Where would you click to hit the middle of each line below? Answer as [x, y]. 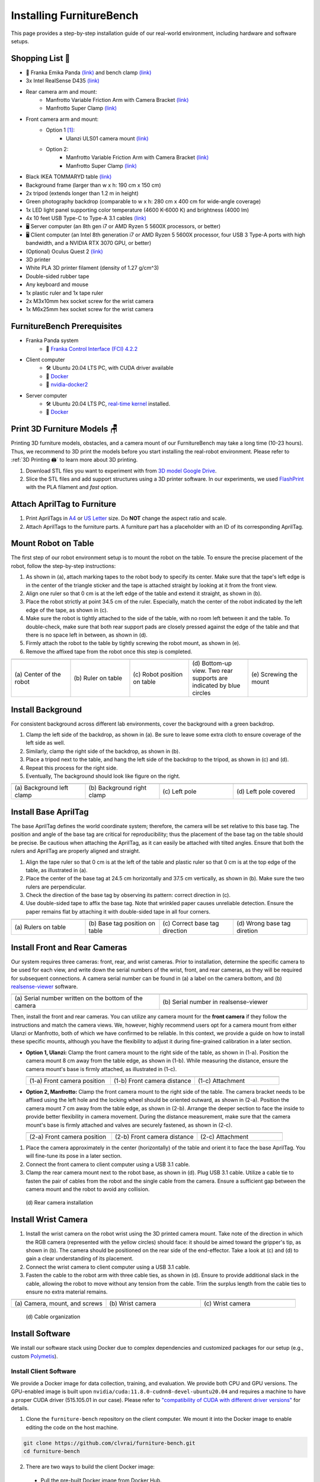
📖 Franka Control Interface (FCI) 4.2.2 [92, 349]
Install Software [41, 1334]
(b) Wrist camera [133, 1304]
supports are [210, 678]
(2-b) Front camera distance [154, 1137]
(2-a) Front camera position [68, 1137]
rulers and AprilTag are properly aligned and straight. [76, 851]
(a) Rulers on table [40, 927]
